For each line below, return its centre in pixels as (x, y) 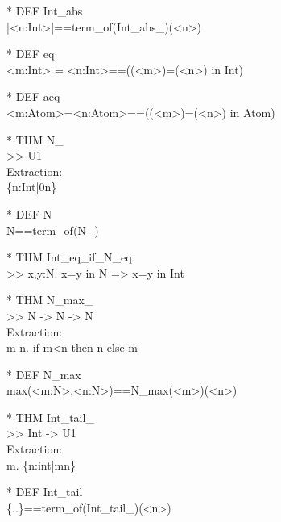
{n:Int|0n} (32, 187)
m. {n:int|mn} (41, 464)
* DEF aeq (33, 96)
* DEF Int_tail (45, 492)
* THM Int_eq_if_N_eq (69, 257)
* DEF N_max (44, 374)
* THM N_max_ (50, 300)
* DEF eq (31, 54)
